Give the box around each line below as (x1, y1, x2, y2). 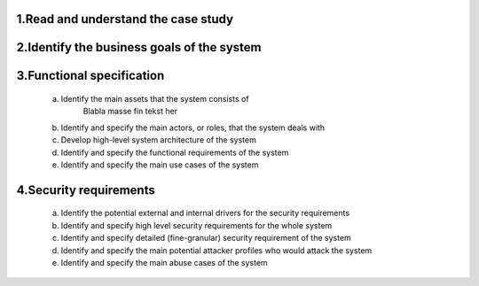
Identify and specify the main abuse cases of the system (60, 257, 268, 267)
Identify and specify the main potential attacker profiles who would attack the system (60, 244, 373, 256)
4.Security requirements (16, 182, 155, 197)
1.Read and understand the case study (16, 12, 234, 27)
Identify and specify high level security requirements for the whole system (60, 220, 333, 230)
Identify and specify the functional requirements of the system (60, 147, 289, 158)
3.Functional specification (16, 68, 165, 83)
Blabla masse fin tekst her (82, 106, 177, 117)
